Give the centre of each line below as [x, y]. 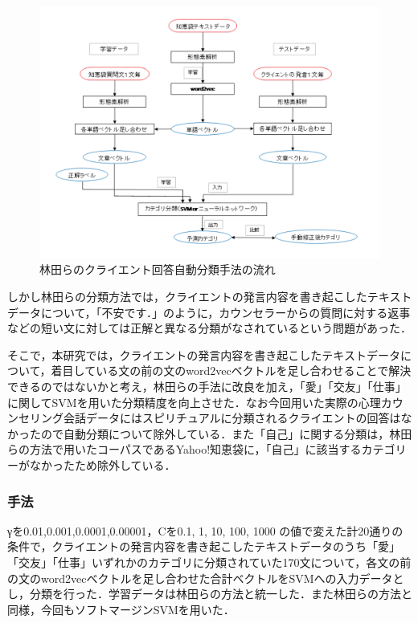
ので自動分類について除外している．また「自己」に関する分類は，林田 [226, 433]
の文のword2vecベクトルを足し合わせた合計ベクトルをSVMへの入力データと [206, 578]
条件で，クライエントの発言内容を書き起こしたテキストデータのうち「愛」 [204, 546]
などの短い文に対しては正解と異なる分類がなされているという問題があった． [209, 328]
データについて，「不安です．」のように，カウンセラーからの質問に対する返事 [209, 312]
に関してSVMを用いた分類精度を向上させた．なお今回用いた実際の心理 [194, 402]
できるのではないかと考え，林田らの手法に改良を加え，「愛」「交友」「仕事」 [207, 387]
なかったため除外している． [102, 464]
